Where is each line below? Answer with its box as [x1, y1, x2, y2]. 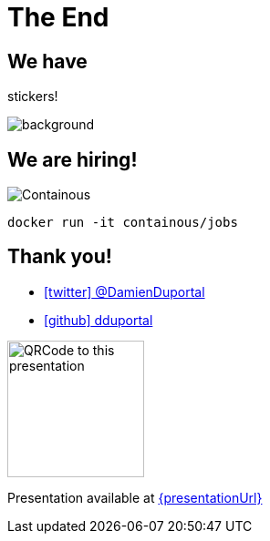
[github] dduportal [44, 311, 153, 328]
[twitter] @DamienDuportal [44, 283, 205, 300]
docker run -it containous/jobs [7, 215, 238, 230]
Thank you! [7, 245, 112, 269]
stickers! [7, 88, 58, 105]
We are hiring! [7, 148, 138, 171]
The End [7, 2, 109, 33]
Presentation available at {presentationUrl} [7, 489, 263, 505]
